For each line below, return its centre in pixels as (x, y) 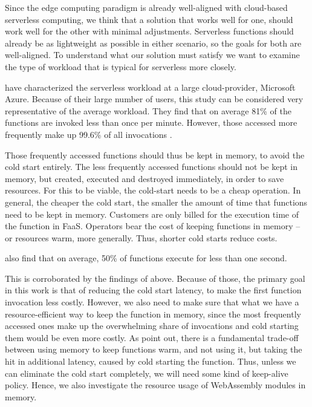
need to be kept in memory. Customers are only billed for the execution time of (152, 214)
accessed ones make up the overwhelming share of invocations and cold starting (152, 326)
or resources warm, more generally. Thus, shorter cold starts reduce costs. (141, 237)
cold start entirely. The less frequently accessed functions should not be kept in (151, 167)
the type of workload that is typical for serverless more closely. (121, 66)
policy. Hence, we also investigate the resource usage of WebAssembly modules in (155, 385)
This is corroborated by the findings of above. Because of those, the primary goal (155, 278)
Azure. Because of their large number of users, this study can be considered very (154, 99)
